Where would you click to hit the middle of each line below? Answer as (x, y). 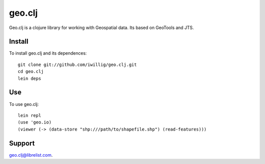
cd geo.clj (31, 72)
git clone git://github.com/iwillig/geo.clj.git (77, 65)
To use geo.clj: (24, 104)
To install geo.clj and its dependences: (48, 53)
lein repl (29, 115)
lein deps (29, 78)
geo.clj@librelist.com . (31, 155)
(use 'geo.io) (35, 122)
